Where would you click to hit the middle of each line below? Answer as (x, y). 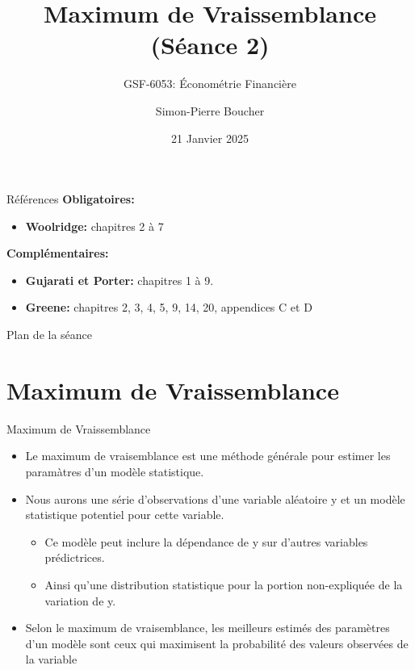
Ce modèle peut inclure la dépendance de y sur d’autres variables (206, 541)
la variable (51, 659)
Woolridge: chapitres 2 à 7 (94, 226)
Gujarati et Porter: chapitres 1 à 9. (119, 280)
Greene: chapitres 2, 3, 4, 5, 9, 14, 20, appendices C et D (169, 307)
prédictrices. (75, 557)
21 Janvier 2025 (210, 138)
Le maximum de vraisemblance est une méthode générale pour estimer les (208, 456)
